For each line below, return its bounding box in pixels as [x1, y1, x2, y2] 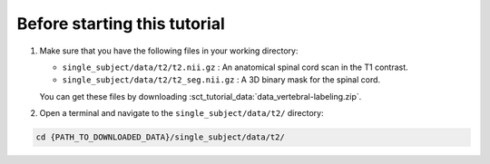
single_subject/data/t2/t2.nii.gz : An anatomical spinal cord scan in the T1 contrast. [62, 62, 408, 72]
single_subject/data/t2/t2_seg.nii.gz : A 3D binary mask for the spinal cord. [62, 74, 381, 85]
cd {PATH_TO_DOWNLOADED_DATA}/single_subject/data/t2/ [35, 132, 285, 142]
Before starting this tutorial [16, 14, 226, 34]
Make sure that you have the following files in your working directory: [39, 45, 299, 56]
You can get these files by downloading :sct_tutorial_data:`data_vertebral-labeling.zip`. [39, 91, 362, 101]
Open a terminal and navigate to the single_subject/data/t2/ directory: [39, 108, 324, 119]
